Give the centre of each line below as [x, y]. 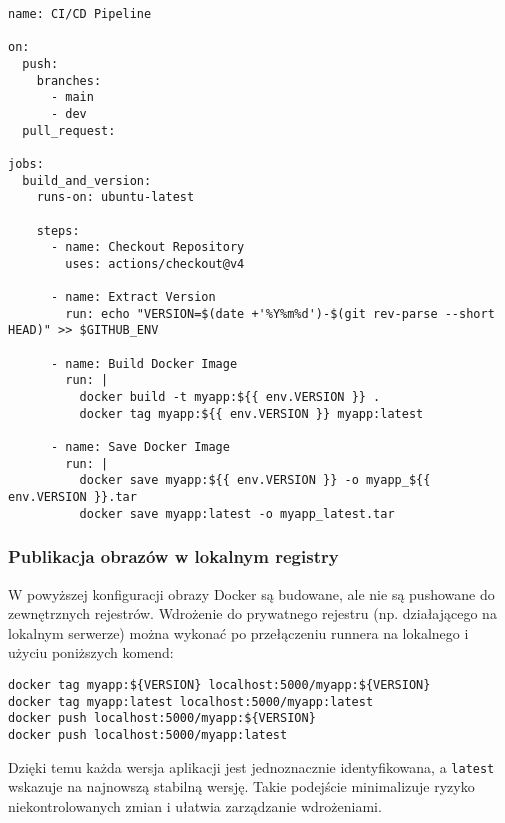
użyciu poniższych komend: [91, 652]
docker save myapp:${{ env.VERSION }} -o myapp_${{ [255, 480]
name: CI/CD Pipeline [80, 14]
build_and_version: [87, 180]
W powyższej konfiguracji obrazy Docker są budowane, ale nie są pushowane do [251, 593]
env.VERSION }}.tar [72, 497]
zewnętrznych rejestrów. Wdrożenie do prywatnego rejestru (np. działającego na [252, 613]
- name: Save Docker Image [140, 447]
